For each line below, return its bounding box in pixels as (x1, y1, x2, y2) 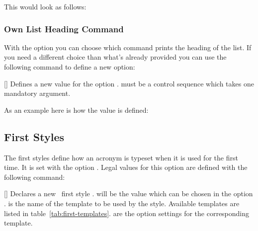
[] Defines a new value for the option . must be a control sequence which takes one (4, 78, 254, 88)
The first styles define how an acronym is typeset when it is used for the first (4, 152, 238, 162)
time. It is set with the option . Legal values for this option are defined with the (4, 162, 248, 172)
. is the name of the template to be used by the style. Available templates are (4, 198, 240, 208)
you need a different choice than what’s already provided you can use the (4, 52, 227, 62)
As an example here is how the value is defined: (4, 104, 149, 115)
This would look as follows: (4, 1, 86, 11)
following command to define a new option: (4, 62, 135, 72)
